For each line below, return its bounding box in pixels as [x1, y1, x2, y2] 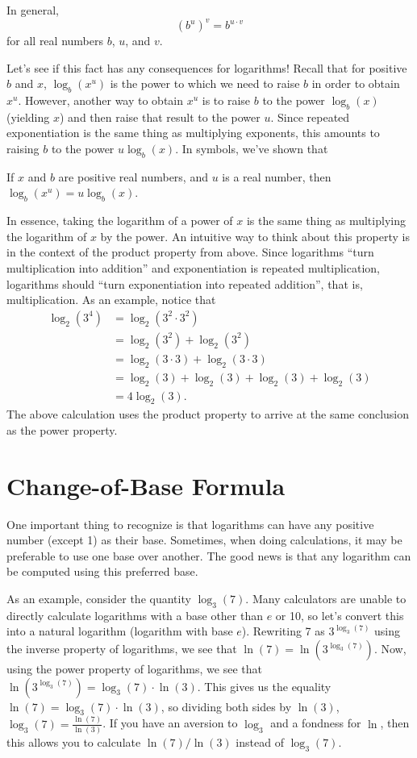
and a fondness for [270, 714, 361, 731]
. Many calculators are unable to [245, 590, 407, 607]
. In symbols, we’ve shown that [175, 140, 328, 157]
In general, [6, 2, 59, 18]
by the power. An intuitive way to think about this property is [100, 227, 410, 244]
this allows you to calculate [6, 734, 141, 751]
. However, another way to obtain [18, 92, 184, 109]
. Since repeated [270, 108, 350, 125]
